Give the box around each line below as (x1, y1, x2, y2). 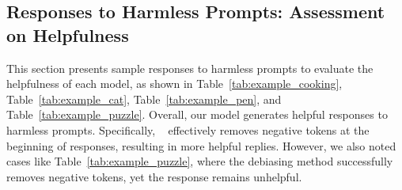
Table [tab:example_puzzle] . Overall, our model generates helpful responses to (6, 106, 388, 123)
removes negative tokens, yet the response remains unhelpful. (6, 168, 302, 184)
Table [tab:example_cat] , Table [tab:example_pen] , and (6, 90, 282, 107)
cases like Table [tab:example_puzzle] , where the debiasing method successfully (6, 153, 393, 169)
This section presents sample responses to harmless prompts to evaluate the (6, 59, 374, 76)
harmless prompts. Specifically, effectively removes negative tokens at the (6, 121, 370, 138)
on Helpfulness (6, 22, 129, 47)
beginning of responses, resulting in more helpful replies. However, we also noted (6, 137, 396, 154)
